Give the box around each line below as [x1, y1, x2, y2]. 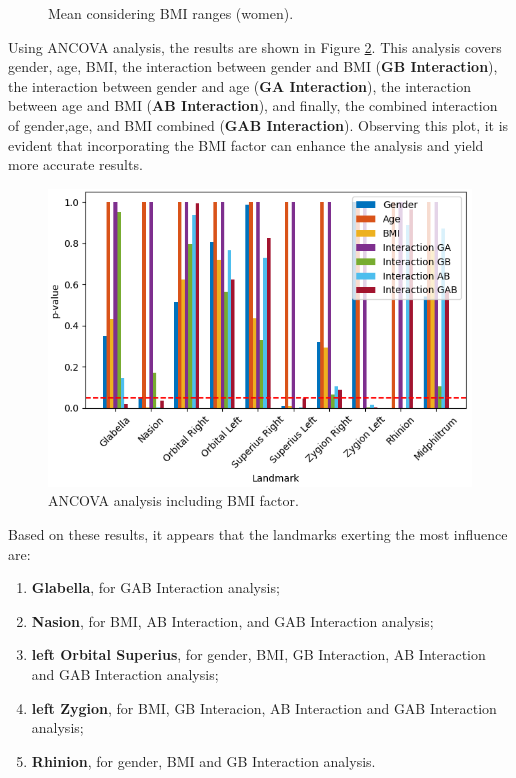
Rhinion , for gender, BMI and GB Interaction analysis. [31, 750, 376, 771]
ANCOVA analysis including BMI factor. [48, 490, 299, 511]
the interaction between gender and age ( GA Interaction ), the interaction [8, 75, 471, 96]
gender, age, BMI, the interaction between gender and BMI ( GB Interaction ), [8, 56, 498, 77]
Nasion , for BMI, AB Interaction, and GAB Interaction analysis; [31, 610, 434, 631]
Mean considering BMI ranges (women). [48, 3, 294, 23]
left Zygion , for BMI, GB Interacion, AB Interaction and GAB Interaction [31, 697, 497, 718]
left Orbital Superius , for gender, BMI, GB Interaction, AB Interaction [31, 644, 486, 665]
